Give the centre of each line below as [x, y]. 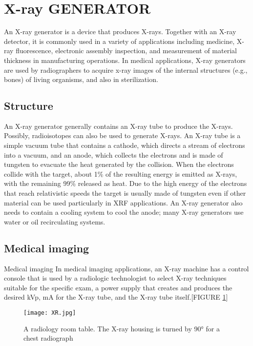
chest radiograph [48, 338]
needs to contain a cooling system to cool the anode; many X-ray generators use [124, 212]
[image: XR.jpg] [50, 313]
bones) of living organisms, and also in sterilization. [81, 79]
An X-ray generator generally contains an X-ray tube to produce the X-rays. [118, 126]
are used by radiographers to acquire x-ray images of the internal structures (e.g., [126, 70]
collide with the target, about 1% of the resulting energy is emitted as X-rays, [121, 173]
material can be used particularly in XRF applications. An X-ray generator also [123, 202]
